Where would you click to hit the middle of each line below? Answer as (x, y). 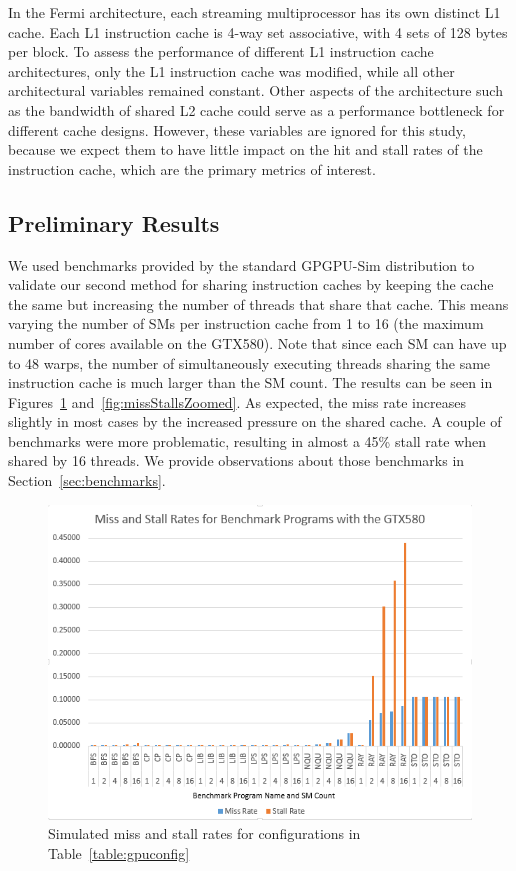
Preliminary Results (114, 222)
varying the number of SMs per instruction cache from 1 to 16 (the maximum (246, 323)
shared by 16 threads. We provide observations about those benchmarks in (236, 460)
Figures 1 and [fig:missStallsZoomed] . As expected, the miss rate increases (237, 401)
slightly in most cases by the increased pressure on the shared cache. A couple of (255, 421)
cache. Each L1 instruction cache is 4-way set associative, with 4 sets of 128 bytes (258, 31)
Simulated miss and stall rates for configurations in (204, 833)
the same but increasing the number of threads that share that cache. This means (258, 303)
